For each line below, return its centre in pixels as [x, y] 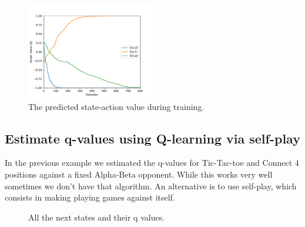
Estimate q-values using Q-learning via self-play [152, 138]
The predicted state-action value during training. [116, 106]
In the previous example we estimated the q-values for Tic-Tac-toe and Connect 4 [152, 163]
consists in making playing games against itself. [90, 197]
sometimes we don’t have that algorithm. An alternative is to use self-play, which [151, 186]
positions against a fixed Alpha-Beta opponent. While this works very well [139, 174]
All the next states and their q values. [97, 217]
